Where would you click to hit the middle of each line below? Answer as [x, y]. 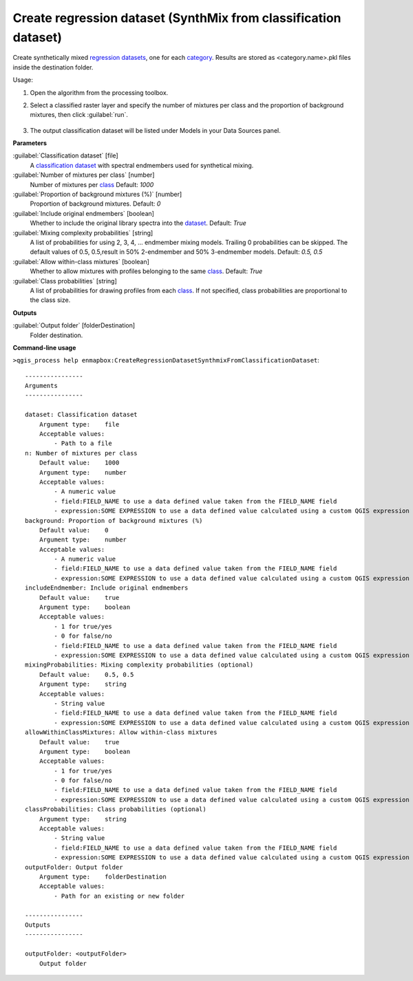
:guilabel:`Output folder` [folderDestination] [74, 325]
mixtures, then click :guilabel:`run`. [79, 115]
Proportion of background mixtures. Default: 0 [95, 204]
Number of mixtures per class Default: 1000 [92, 184]
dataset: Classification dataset [81, 415]
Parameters [30, 143]
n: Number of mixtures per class [81, 453]
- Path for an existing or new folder [119, 896]
